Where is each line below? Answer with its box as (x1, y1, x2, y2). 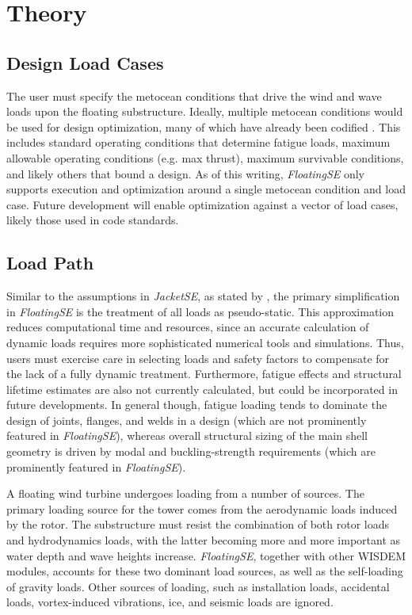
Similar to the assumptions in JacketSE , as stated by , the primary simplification (6, 288, 400, 304)
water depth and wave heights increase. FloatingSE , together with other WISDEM (6, 547, 406, 563)
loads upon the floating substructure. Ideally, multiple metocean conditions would (6, 103, 403, 120)
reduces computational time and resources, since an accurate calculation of (6, 319, 369, 335)
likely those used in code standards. (6, 212, 179, 228)
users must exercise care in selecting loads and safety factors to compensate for (6, 350, 390, 366)
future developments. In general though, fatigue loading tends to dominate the (6, 396, 387, 413)
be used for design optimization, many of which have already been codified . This (6, 118, 401, 135)
